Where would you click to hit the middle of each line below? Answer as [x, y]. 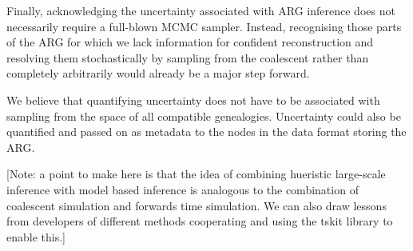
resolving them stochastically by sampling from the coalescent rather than [188, 57]
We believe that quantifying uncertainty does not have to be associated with [193, 100]
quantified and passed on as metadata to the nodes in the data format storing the [206, 131]
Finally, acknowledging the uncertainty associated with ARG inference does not [201, 10]
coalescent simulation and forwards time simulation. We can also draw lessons [197, 205]
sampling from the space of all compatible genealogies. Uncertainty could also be [204, 116]
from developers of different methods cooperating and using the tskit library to [200, 221]
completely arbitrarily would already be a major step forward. [158, 73]
